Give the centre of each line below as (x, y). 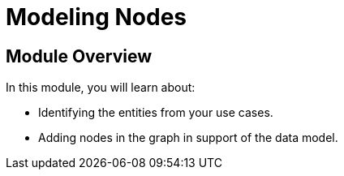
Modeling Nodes (97, 17)
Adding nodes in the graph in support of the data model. (188, 138)
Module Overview (79, 56)
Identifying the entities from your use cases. (156, 113)
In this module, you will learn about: (101, 88)
